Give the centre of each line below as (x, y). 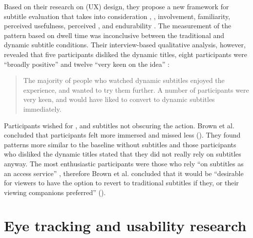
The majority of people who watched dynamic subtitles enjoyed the (124, 80)
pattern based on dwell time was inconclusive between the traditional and (114, 35)
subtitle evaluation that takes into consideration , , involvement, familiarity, (117, 16)
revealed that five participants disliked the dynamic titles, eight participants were (126, 54)
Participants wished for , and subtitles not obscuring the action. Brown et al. (119, 125)
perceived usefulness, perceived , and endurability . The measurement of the (118, 26)
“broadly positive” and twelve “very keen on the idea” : (87, 64)
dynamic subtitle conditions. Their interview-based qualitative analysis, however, (125, 45)
